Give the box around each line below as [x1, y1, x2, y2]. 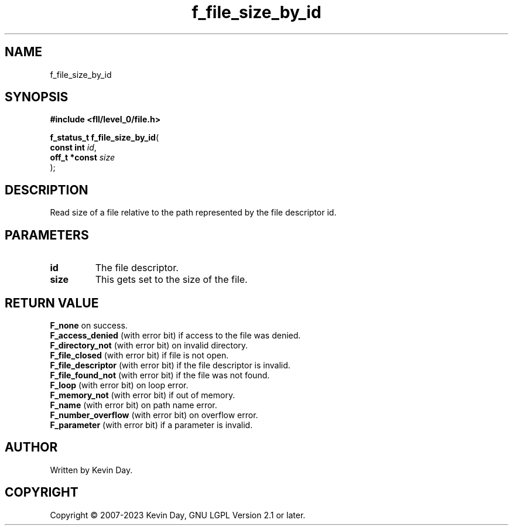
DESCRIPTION [5, 182, 88, 197]
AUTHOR [5, 440, 58, 455]
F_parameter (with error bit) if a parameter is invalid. [50, 419, 253, 430]
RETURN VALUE [5, 295, 99, 310]
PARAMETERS [5, 227, 89, 242]
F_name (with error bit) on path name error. [50, 399, 217, 410]
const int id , [50, 142, 97, 153]
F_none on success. [50, 320, 128, 330]
